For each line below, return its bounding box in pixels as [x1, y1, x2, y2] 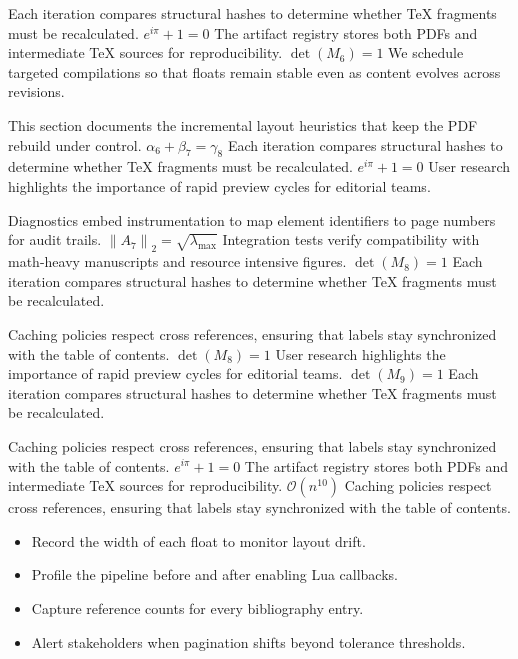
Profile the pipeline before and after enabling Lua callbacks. [31, 564, 398, 585]
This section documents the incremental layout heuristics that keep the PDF [8, 114, 478, 135]
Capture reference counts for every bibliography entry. [31, 597, 364, 618]
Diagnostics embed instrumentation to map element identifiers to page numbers [8, 209, 496, 230]
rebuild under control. [8, 134, 142, 155]
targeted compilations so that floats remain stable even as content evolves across [8, 61, 501, 82]
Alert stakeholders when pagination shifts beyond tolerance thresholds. [31, 631, 466, 652]
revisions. [8, 81, 65, 102]
